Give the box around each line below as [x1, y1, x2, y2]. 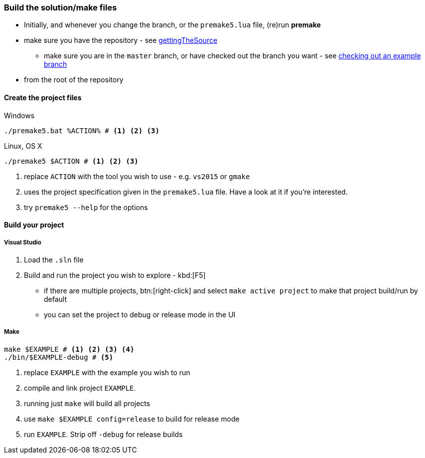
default [44, 294, 67, 303]
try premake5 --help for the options [24, 203, 148, 212]
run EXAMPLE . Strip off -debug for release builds [24, 430, 183, 439]
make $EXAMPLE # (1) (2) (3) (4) [4, 345, 135, 353]
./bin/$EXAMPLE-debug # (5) [4, 353, 114, 361]
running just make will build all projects [24, 399, 150, 408]
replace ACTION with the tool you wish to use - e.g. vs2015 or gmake [24, 172, 250, 181]
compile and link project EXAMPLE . [24, 383, 136, 392]
